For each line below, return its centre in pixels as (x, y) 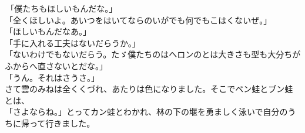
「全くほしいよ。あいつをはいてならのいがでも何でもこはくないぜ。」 (138, 20)
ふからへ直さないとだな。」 (56, 65)
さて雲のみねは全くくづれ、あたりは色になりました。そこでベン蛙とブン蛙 (149, 89)
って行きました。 (62, 123)
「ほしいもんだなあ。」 (48, 31)
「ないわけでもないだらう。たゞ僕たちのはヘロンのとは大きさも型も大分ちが (153, 54)
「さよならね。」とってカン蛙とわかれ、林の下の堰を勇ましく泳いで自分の (146, 112)
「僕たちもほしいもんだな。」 (62, 8)
